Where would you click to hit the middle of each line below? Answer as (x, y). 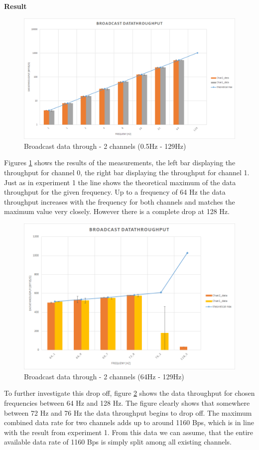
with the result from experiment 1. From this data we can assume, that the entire (129, 432)
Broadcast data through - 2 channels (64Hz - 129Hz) (104, 376)
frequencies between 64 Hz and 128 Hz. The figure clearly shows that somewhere (127, 402)
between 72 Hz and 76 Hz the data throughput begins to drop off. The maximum (128, 412)
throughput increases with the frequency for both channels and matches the (120, 201)
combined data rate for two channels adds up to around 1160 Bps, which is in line (129, 422)
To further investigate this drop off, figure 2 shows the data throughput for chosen (129, 393)
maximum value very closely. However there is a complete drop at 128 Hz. (117, 211)
